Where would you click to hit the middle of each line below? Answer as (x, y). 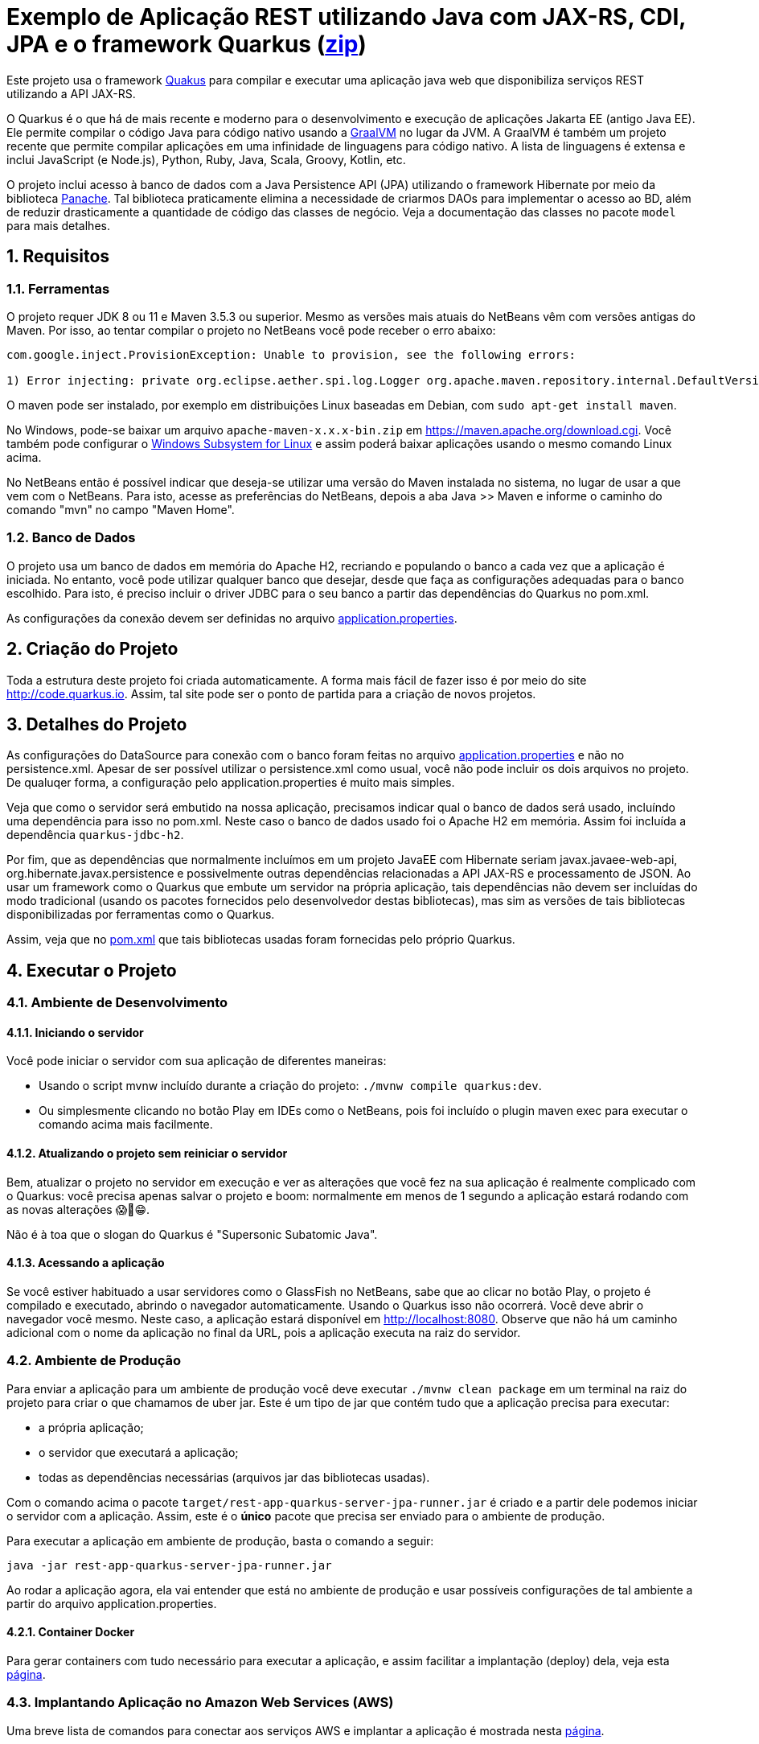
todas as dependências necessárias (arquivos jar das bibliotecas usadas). (234, 1477)
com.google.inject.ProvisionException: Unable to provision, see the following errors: (291, 354)
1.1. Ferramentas (58, 288)
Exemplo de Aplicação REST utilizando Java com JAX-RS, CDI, (346, 17)
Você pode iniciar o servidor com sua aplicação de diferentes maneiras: (197, 1061)
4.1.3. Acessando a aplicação (86, 1263)
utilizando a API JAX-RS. (71, 93)
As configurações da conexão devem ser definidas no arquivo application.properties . (232, 618)
